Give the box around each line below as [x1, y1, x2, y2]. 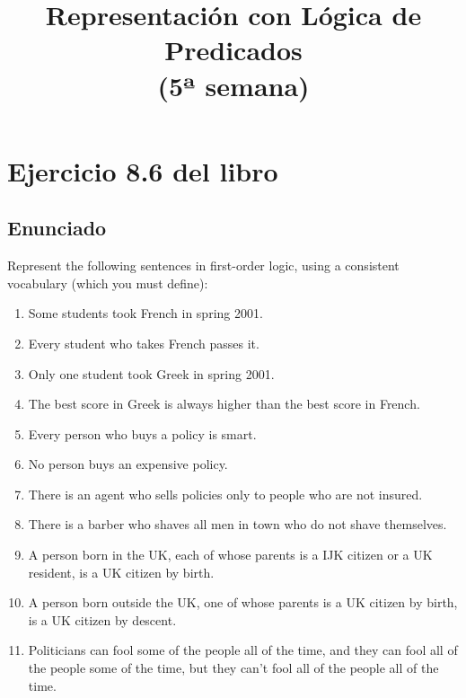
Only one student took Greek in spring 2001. [28, 364, 275, 383]
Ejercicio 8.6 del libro [7, 152, 278, 189]
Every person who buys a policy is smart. [28, 424, 257, 443]
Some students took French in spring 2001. [28, 304, 263, 322]
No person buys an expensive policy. [28, 455, 228, 473]
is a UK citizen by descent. [28, 610, 177, 629]
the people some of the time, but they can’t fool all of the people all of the [28, 658, 439, 677]
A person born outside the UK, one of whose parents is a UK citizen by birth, [28, 593, 458, 612]
